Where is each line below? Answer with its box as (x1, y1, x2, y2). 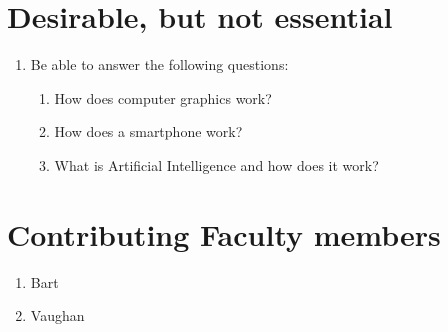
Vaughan (30, 305, 85, 326)
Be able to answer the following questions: (30, 54, 289, 75)
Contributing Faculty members (7, 213, 441, 254)
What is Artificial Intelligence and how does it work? (54, 154, 379, 175)
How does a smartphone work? (54, 121, 243, 142)
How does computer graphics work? (54, 87, 272, 108)
